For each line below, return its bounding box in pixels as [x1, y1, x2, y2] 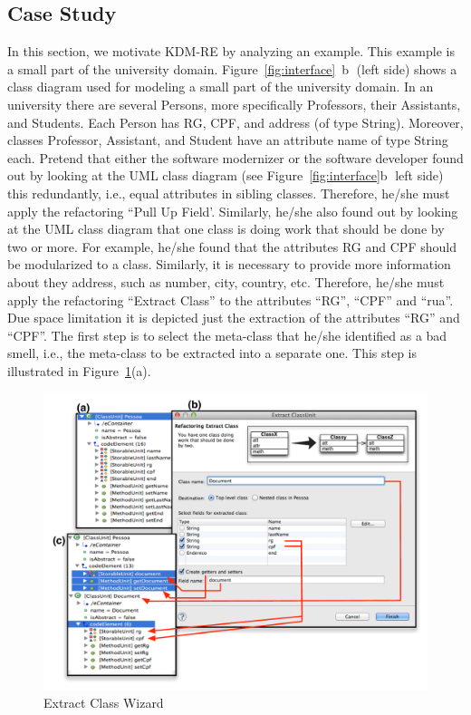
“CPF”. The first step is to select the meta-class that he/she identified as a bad [7, 325, 447, 344]
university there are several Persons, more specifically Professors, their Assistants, [7, 94, 461, 113]
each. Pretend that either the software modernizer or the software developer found [7, 148, 464, 167]
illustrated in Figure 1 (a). [7, 361, 151, 380]
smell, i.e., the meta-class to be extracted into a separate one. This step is [7, 343, 418, 362]
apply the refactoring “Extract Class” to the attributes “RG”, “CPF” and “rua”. [7, 290, 454, 309]
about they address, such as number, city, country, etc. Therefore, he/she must [7, 272, 445, 291]
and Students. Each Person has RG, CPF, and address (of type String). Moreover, [7, 112, 464, 131]
